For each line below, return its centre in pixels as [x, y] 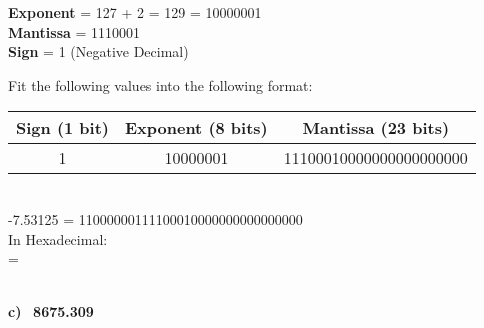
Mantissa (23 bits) [376, 128]
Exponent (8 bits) [196, 128]
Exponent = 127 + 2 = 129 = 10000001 [135, 12]
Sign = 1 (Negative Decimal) [98, 51]
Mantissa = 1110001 [74, 31]
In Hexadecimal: [58, 238]
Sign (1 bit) [62, 128]
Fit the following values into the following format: [160, 84]
